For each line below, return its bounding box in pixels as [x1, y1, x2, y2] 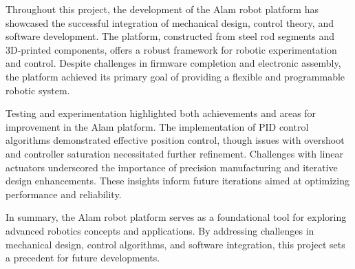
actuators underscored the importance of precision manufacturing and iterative [6, 160, 338, 174]
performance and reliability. [6, 186, 122, 201]
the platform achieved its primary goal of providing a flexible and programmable [6, 69, 345, 83]
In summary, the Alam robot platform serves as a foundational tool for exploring [6, 210, 347, 224]
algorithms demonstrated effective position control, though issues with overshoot [6, 133, 345, 147]
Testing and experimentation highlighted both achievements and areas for [6, 106, 316, 120]
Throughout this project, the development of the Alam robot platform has [6, 2, 319, 16]
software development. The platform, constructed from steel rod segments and [6, 29, 335, 43]
